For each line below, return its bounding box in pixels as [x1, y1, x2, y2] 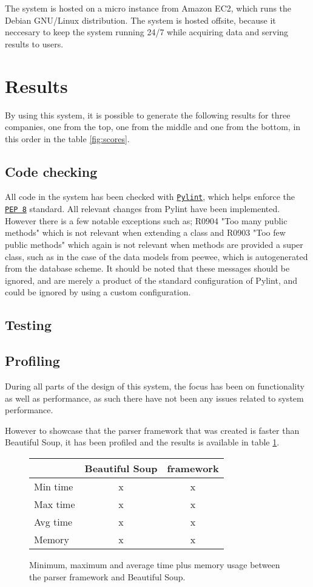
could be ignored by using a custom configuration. [5, 286, 191, 298]
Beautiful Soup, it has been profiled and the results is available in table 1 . [5, 436, 280, 448]
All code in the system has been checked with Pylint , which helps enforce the [5, 190, 295, 203]
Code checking [5, 162, 98, 180]
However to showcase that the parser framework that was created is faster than [5, 424, 300, 436]
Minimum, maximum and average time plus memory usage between [29, 558, 280, 571]
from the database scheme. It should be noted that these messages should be [5, 262, 290, 275]
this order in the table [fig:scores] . [5, 132, 130, 145]
